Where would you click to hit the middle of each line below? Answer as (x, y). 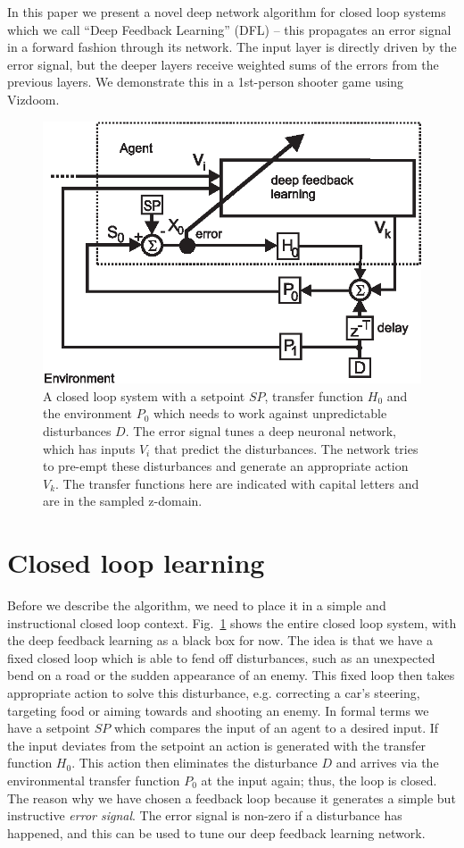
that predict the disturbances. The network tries (286, 448)
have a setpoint (49, 728)
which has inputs (89, 448)
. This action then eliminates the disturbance (195, 763)
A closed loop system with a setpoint (144, 395)
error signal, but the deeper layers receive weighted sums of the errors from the (223, 64)
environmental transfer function (94, 780)
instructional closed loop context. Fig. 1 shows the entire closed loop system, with (232, 622)
